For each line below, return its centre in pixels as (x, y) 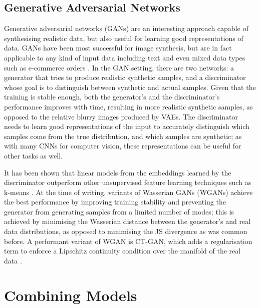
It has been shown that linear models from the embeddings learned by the (118, 172)
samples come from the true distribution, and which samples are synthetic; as (123, 136)
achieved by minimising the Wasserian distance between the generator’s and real (127, 221)
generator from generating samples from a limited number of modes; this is (119, 211)
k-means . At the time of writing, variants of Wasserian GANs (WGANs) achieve (128, 192)
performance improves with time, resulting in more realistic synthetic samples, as (128, 106)
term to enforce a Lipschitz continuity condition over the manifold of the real (122, 251)
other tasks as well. (33, 155)
